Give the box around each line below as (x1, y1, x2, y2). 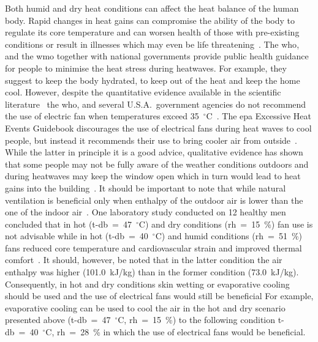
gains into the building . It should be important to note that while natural (5, 181, 286, 194)
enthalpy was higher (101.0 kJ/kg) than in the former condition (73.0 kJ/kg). (5, 266, 299, 278)
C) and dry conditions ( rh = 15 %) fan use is (138, 217, 313, 230)
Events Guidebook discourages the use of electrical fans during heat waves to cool (5, 121, 312, 134)
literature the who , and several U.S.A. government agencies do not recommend (5, 97, 306, 110)
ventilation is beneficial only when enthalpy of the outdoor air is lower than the (5, 193, 303, 206)
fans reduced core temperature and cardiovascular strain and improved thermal (5, 241, 302, 254)
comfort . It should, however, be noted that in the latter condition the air (5, 253, 282, 266)
